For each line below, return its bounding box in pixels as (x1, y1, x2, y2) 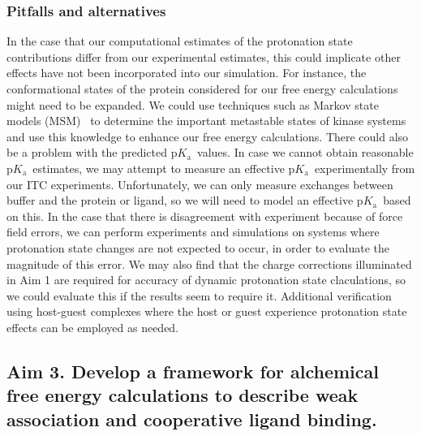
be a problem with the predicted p (6, 144, 178, 161)
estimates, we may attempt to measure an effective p (32, 159, 295, 176)
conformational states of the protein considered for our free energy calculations (6, 80, 398, 97)
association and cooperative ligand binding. (6, 406, 377, 431)
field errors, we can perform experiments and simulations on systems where (6, 223, 380, 240)
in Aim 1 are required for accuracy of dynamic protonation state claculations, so (6, 271, 406, 288)
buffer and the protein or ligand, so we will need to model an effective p (6, 192, 363, 209)
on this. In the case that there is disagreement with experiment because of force (6, 207, 403, 224)
